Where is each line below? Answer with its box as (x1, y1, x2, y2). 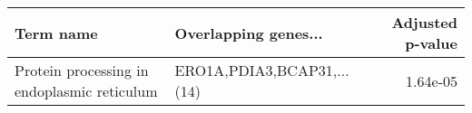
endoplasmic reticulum (15, 80, 158, 101)
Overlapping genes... (174, 22, 323, 43)
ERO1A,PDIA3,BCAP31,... (174, 60, 349, 80)
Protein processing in (15, 60, 149, 80)
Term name (15, 22, 98, 43)
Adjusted (391, 12, 457, 33)
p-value (405, 33, 457, 53)
